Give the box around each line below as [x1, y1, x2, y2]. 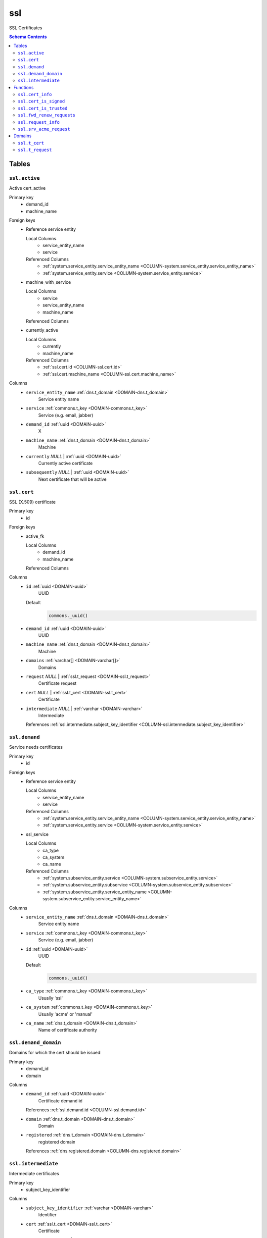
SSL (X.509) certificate [9, 499, 56, 505]
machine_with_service [26, 279, 71, 285]
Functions [13, 84, 34, 90]
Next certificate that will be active [38, 476, 107, 482]
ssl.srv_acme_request [18, 126, 70, 132]
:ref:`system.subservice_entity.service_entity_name [43, 889, 147, 895]
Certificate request [38, 680, 77, 686]
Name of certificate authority [38, 1027, 97, 1033]
